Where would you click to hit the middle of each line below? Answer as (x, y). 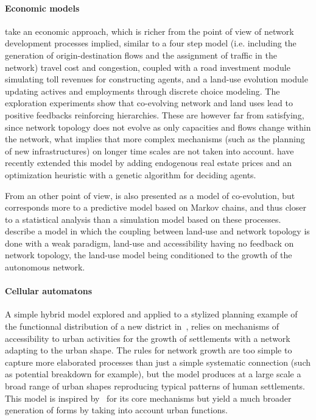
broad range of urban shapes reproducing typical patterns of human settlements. (155, 386)
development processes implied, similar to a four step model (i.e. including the (151, 43)
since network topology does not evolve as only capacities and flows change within (158, 127)
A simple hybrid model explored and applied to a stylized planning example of (151, 314)
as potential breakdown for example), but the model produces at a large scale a (153, 374)
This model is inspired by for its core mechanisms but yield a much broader (148, 398)
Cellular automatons (49, 291)
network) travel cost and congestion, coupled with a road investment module (148, 67)
